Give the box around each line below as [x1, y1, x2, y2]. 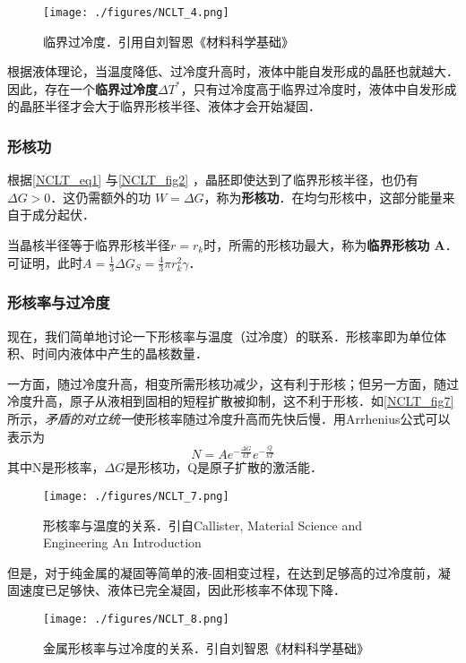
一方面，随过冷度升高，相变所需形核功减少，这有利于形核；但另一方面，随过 [7, 374, 459, 392]
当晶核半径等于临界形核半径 [7, 236, 170, 254]
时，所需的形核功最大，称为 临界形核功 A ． [203, 236, 458, 254]
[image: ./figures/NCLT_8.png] [43, 612, 229, 625]
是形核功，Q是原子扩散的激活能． [125, 458, 324, 477]
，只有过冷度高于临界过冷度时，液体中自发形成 [180, 79, 457, 98]
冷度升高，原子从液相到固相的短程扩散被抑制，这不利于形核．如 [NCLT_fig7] [7, 392, 454, 410]
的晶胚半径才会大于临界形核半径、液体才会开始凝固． [7, 97, 321, 116]
